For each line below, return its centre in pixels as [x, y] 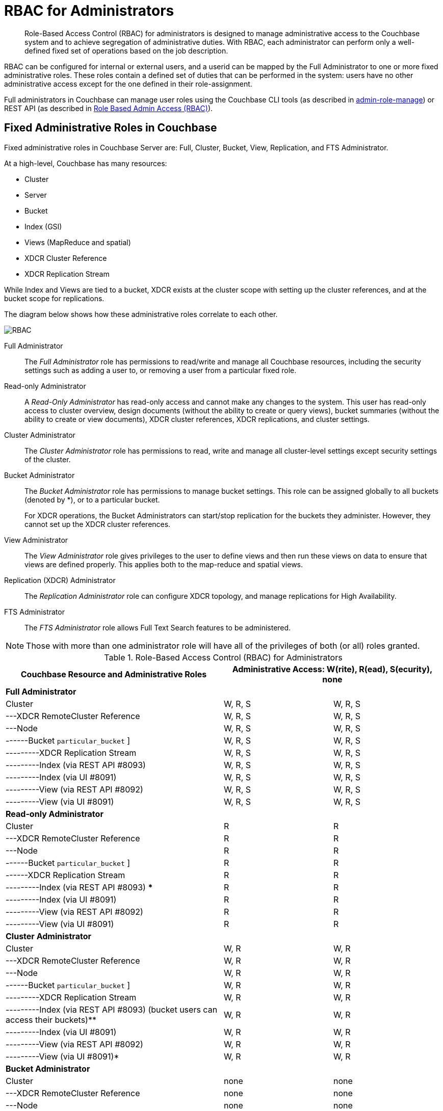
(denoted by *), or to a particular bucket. [92, 499]
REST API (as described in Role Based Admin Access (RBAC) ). [109, 108]
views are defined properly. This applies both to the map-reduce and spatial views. [164, 564]
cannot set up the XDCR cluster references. [98, 524]
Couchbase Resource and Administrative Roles [114, 674]
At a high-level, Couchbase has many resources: [86, 163]
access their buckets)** [51, 1020]
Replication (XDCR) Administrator [60, 580]
